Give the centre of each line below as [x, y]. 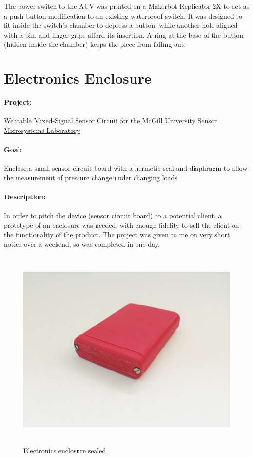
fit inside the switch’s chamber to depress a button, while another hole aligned [121, 25]
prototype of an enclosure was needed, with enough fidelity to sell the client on [122, 225]
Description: [25, 196]
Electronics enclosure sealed [65, 450]
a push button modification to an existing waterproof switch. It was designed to [123, 15]
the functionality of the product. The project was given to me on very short [117, 234]
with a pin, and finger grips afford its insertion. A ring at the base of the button [124, 34]
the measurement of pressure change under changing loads [91, 177]
